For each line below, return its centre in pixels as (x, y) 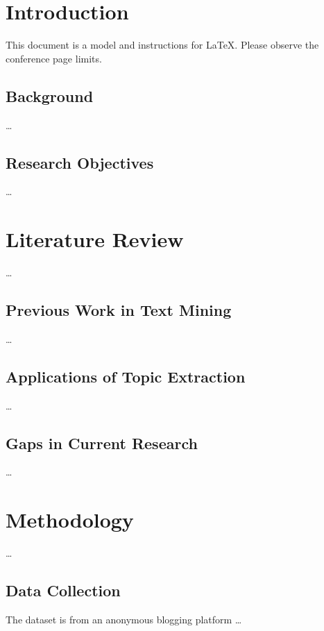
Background (50, 95)
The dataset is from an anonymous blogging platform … (124, 619)
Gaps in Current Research (102, 443)
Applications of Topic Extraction (126, 376)
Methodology (70, 520)
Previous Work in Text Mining (119, 310)
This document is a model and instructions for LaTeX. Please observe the (162, 45)
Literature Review (95, 239)
